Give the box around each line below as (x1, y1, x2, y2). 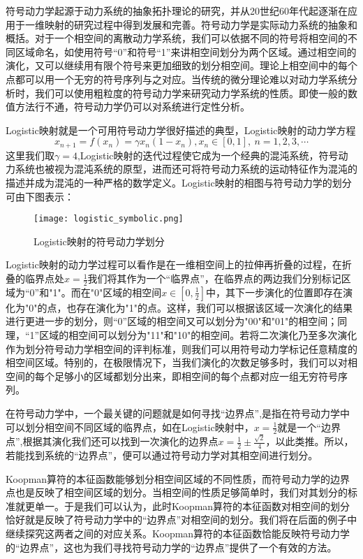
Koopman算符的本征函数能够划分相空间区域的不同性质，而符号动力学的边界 (6, 471, 350, 486)
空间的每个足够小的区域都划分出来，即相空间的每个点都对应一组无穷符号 (6, 368, 338, 383)
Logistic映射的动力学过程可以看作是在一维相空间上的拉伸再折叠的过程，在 (6, 257, 342, 272)
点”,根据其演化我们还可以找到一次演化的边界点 (6, 434, 218, 449)
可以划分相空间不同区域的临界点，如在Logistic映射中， (6, 419, 254, 434)
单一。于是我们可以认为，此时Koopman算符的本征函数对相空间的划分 (34, 498, 350, 513)
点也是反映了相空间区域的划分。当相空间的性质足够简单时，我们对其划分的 (6, 485, 348, 500)
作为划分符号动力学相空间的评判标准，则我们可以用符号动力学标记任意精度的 (6, 341, 357, 356)
